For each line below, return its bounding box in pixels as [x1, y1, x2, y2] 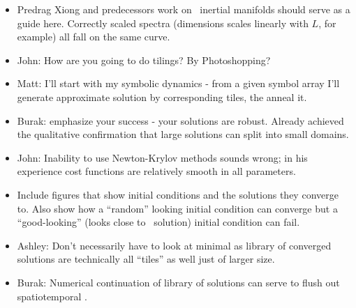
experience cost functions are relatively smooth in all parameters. [17, 164, 296, 178]
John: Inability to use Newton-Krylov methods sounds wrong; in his [17, 150, 308, 164]
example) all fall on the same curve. [17, 29, 170, 44]
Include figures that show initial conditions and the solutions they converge [17, 187, 339, 201]
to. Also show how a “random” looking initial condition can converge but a [17, 201, 338, 215]
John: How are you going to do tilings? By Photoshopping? [17, 52, 271, 67]
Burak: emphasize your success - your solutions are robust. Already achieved [17, 113, 344, 128]
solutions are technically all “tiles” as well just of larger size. [17, 252, 275, 266]
